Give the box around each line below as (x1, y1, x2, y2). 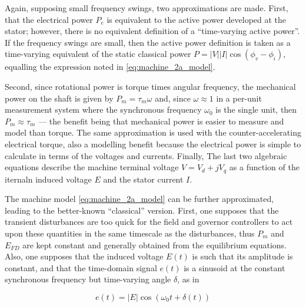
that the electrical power (5, 13, 93, 25)
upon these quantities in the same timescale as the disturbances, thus (5, 227, 255, 239)
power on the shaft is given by (5, 92, 114, 104)
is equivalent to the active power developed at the (107, 13, 287, 25)
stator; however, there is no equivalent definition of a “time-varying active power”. (5, 25, 300, 37)
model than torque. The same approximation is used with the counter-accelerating (5, 126, 301, 139)
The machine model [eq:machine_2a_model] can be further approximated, (5, 193, 274, 205)
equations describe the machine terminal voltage (5, 161, 179, 173)
